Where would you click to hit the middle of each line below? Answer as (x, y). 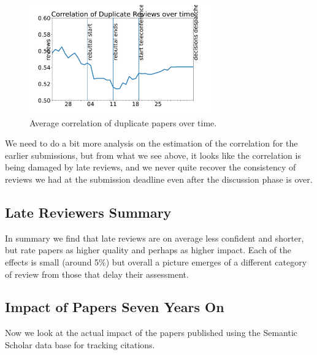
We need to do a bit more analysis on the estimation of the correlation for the (151, 143)
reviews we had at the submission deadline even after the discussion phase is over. (159, 179)
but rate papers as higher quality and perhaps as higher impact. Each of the (148, 250)
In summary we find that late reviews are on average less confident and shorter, (155, 238)
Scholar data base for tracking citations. (80, 344)
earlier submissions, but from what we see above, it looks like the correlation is (153, 155)
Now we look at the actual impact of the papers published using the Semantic (151, 333)
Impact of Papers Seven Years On (115, 307)
